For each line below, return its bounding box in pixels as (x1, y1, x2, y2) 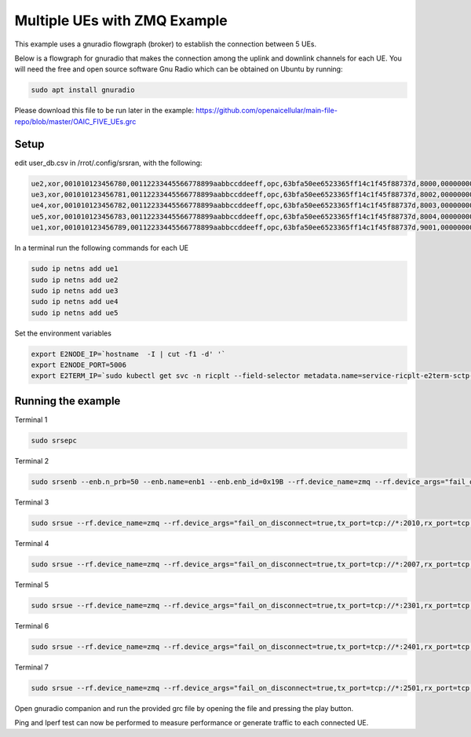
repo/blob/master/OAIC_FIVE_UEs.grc (14, 116, 137, 126)
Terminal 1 (14, 415, 48, 424)
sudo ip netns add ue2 (31, 275, 119, 284)
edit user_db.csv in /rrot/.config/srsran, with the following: (14, 158, 203, 167)
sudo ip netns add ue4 (31, 297, 119, 306)
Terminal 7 (14, 662, 49, 672)
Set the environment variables (14, 328, 111, 338)
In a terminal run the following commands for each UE (14, 244, 188, 253)
